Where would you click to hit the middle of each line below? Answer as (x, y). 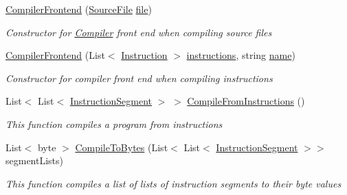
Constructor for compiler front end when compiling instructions (139, 78)
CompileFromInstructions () (246, 101)
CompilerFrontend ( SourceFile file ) (79, 9)
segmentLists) (35, 160)
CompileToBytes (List (122, 147)
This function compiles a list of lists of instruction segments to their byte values (173, 183)
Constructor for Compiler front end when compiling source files (139, 32)
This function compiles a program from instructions (114, 123)
